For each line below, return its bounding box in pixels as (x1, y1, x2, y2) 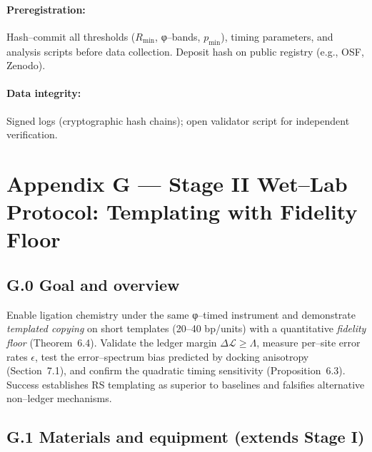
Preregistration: (6, 1, 86, 16)
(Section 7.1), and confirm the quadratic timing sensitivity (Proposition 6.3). (6, 363, 346, 378)
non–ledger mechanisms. (6, 391, 112, 406)
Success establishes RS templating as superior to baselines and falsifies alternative (6, 376, 365, 391)
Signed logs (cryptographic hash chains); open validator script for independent (6, 113, 350, 128)
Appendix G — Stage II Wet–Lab (6, 168, 348, 197)
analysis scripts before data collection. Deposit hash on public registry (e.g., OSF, (6, 43, 364, 58)
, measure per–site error (256, 334, 361, 349)
